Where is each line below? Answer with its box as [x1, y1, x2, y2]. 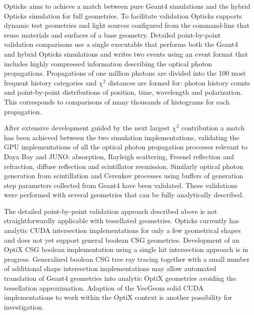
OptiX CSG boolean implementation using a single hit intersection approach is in [4, 244, 249, 254]
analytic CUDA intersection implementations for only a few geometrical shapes [4, 225, 241, 235]
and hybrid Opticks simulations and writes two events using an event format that [4, 48, 248, 59]
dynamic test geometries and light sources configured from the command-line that [4, 20, 250, 30]
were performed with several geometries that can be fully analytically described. [4, 189, 244, 200]
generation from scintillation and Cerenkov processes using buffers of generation [4, 170, 243, 181]
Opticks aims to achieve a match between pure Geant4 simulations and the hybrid [4, 1, 251, 11]
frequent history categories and [4, 77, 97, 87]
